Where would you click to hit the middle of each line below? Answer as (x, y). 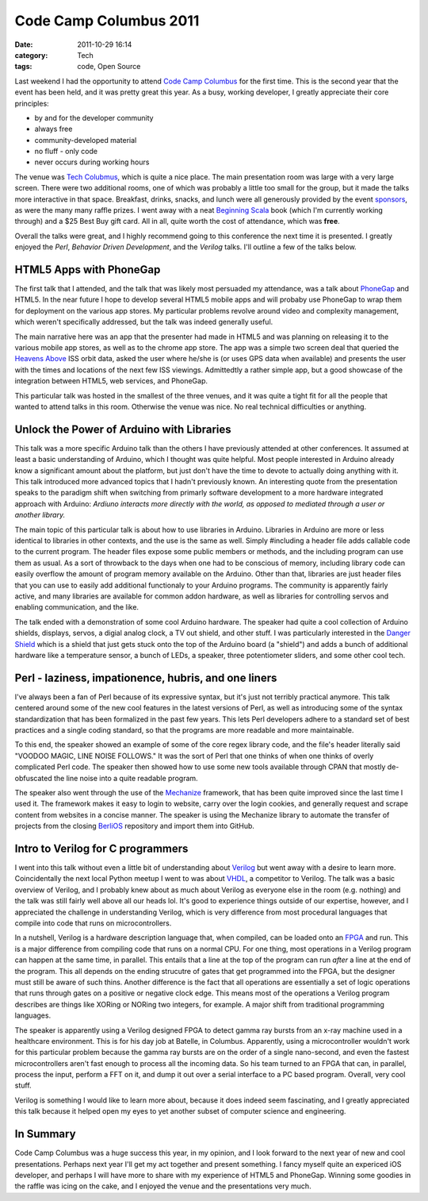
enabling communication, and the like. (76, 607)
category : (31, 55)
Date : (24, 44)
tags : (23, 67)
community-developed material (86, 140)
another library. (40, 515)
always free (53, 129)
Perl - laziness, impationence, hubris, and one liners (146, 677)
